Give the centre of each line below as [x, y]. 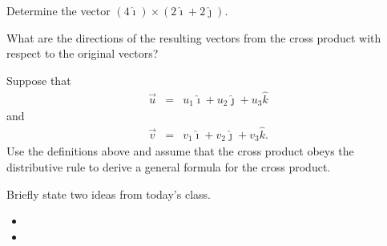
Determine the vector [58, 10]
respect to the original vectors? [83, 53]
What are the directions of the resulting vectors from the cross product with [194, 37]
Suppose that [39, 80]
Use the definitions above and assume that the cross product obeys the [180, 151]
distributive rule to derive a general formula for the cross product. [169, 166]
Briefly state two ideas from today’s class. [109, 194]
